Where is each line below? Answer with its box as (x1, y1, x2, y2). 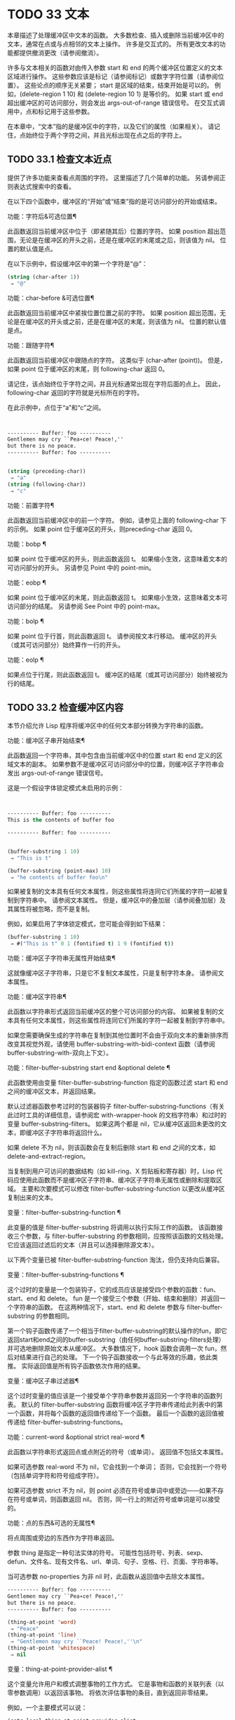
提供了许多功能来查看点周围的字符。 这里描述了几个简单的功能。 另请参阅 (7, 173, 220, 182)
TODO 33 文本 (7, 6, 90, 22)
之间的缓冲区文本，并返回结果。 (7, 1087, 100, 1095)
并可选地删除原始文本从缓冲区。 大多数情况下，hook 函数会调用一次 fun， (7, 1345, 221, 1353)
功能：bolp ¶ (7, 617, 44, 625)
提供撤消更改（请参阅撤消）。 (19, 48, 103, 57)
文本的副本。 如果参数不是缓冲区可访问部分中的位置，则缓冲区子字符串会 (13, 760, 224, 768)
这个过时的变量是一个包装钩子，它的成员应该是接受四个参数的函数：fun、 (7, 1286, 220, 1294)
